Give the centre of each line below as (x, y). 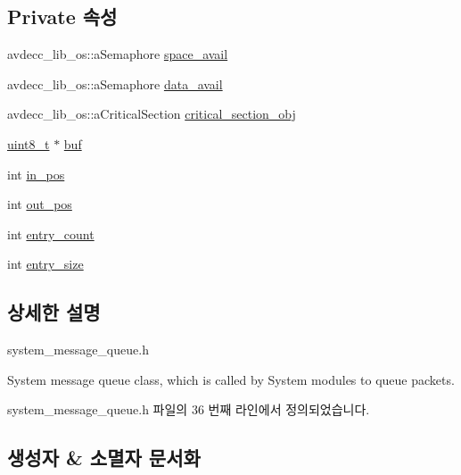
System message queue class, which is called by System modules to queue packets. (231, 379)
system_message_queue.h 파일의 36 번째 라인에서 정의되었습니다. (189, 409)
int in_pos (36, 174)
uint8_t (29, 143)
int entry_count (51, 233)
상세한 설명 (54, 312)
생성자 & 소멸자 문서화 (104, 458)
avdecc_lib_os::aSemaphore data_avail (115, 83)
